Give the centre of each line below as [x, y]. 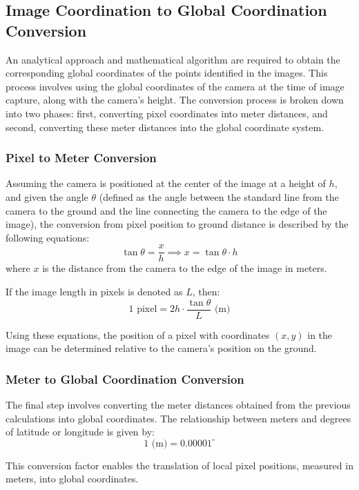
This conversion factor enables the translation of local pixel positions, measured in [179, 465]
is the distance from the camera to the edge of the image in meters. [185, 268]
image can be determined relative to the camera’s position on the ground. [161, 348]
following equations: [48, 237]
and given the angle [47, 196]
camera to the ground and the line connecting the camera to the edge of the [166, 210]
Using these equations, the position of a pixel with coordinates [138, 334]
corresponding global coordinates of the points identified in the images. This [167, 73]
